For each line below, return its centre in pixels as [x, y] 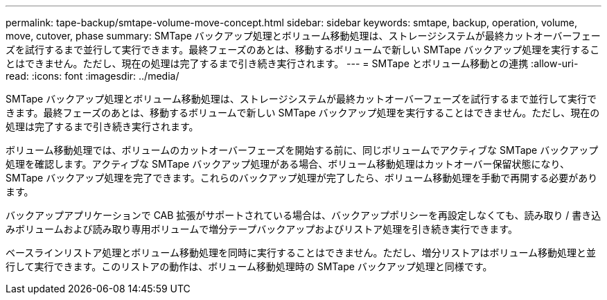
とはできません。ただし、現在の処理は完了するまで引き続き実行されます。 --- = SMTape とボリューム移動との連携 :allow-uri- [292, 63]
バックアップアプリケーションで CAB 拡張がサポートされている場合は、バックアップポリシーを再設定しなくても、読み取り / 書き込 [303, 215]
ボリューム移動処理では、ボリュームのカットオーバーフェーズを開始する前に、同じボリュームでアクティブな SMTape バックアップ [302, 150]
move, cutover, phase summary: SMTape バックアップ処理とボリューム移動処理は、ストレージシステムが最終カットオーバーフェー [303, 36]
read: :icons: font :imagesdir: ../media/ [93, 76]
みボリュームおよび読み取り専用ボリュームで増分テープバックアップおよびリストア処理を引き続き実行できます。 [262, 229]
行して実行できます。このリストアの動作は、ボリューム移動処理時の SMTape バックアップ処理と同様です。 [249, 266]
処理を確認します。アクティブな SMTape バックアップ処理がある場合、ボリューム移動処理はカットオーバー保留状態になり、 [288, 164]
